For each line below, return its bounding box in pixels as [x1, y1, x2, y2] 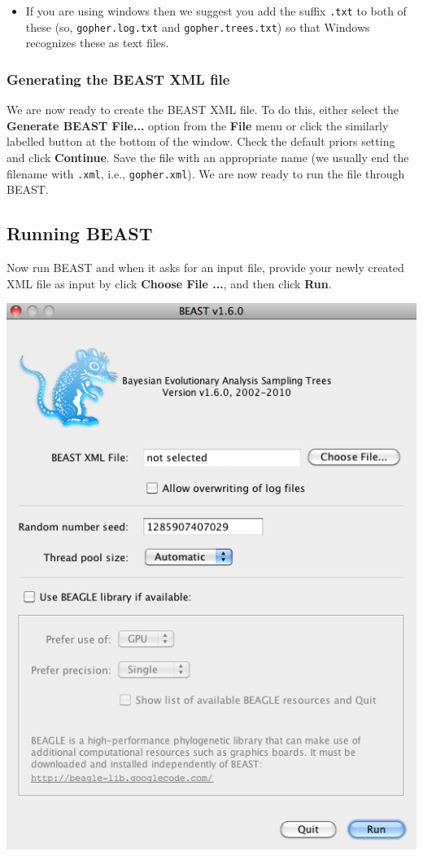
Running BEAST [7, 221, 153, 246]
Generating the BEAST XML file [7, 68, 230, 89]
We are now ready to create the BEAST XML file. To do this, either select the [7, 101, 399, 118]
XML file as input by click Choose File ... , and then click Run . [7, 274, 332, 292]
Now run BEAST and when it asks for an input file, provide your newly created [7, 258, 404, 275]
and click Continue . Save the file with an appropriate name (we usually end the [7, 148, 409, 165]
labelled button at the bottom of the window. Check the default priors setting [7, 133, 395, 150]
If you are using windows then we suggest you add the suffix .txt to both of [25, 2, 407, 19]
